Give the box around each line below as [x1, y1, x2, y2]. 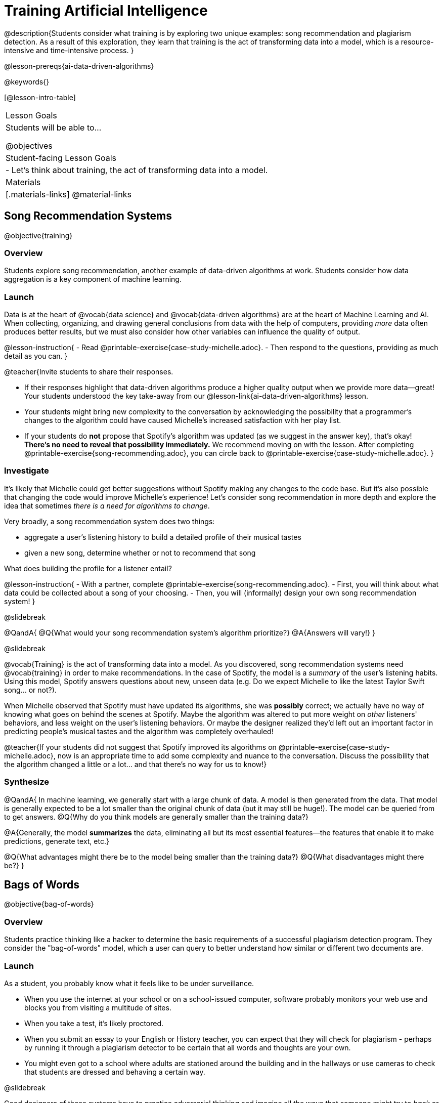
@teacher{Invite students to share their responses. [4, 367, 173, 376]
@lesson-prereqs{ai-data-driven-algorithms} [4, 61, 154, 70]
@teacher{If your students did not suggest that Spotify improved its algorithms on [4, 742, 277, 751]
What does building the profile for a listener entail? [4, 564, 172, 573]
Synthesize [4, 777, 50, 787]
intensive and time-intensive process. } [4, 46, 134, 55]
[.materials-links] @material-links [6, 189, 131, 199]
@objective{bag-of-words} [4, 900, 94, 909]
